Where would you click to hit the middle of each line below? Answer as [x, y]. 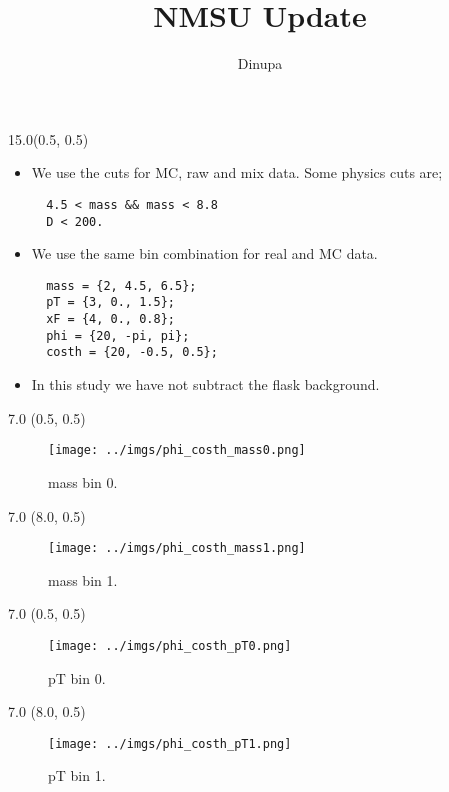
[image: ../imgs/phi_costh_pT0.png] [170, 645]
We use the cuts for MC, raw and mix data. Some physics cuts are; [237, 172]
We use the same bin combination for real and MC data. [204, 253]
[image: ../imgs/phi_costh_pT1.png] [170, 743]
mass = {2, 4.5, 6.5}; [121, 285]
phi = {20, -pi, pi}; [118, 335]
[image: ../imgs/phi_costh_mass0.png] [177, 450]
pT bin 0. [77, 677]
